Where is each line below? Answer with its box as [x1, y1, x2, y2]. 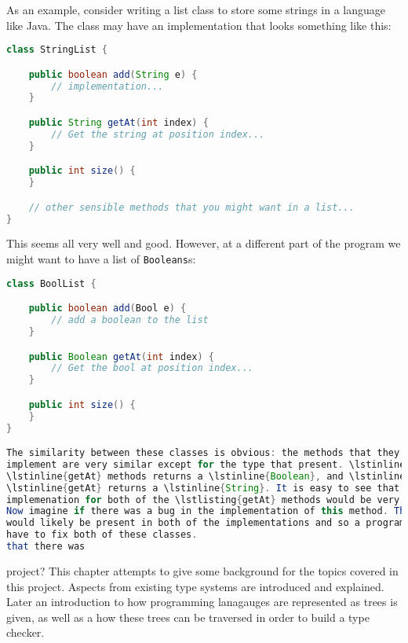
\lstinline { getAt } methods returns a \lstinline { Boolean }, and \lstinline [6, 470, 406, 482]
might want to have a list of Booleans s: [6, 251, 196, 267]
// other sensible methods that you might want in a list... [28, 201, 355, 213]
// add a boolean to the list [51, 314, 209, 326]
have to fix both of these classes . [6, 529, 198, 541]
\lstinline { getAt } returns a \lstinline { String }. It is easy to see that [6, 482, 400, 494]
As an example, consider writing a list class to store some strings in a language [6, 2, 386, 17]
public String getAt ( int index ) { [28, 117, 209, 128]
